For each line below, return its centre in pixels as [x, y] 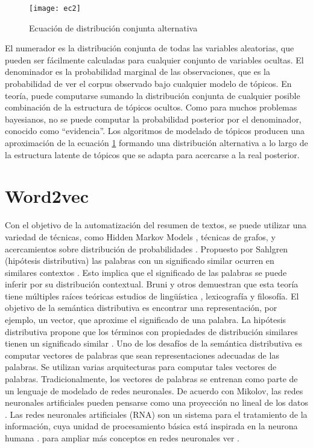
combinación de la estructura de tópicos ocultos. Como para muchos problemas [151, 107]
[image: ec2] [55, 8]
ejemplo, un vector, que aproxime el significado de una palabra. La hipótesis [146, 320]
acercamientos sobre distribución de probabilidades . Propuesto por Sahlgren [147, 248]
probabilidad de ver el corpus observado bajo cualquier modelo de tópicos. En [148, 84]
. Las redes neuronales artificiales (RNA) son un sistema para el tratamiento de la [156, 414]
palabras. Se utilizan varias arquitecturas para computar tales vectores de [141, 367]
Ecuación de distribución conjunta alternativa [113, 27]
